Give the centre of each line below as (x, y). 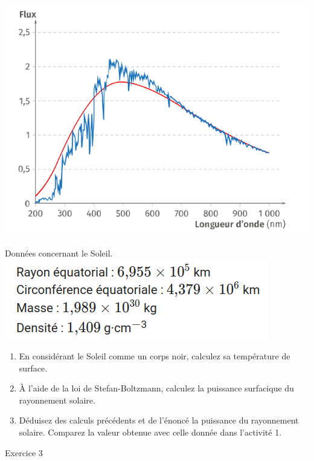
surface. (33, 368)
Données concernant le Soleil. (59, 253)
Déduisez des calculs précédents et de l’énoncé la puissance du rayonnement (159, 420)
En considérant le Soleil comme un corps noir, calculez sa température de (155, 355)
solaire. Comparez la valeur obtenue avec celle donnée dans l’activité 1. (150, 432)
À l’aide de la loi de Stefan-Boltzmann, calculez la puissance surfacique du (156, 388)
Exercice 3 (24, 452)
